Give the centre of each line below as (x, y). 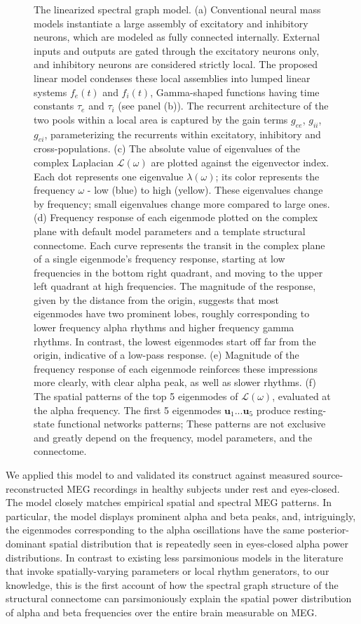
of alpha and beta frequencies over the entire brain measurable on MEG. (162, 612)
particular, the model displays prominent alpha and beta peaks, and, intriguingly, (181, 516)
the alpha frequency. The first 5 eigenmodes (128, 410)
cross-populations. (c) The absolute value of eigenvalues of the (167, 148)
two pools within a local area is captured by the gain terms (161, 119)
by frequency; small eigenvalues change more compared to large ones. (182, 203)
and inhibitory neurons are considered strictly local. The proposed (176, 64)
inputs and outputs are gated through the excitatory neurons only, (177, 50)
